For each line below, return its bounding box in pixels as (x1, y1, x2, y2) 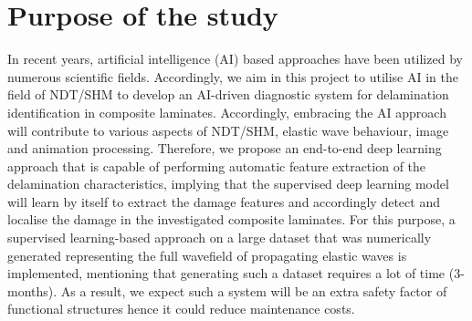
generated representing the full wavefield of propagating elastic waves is (7, 245, 407, 264)
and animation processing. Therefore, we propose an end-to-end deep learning (7, 139, 442, 158)
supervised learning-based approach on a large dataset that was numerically (7, 228, 432, 247)
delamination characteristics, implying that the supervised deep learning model (7, 174, 449, 193)
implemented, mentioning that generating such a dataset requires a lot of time (7, 264, 446, 283)
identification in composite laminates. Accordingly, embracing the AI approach (7, 102, 446, 121)
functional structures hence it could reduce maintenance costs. (7, 299, 355, 318)
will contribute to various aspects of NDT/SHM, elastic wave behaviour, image (7, 120, 449, 140)
